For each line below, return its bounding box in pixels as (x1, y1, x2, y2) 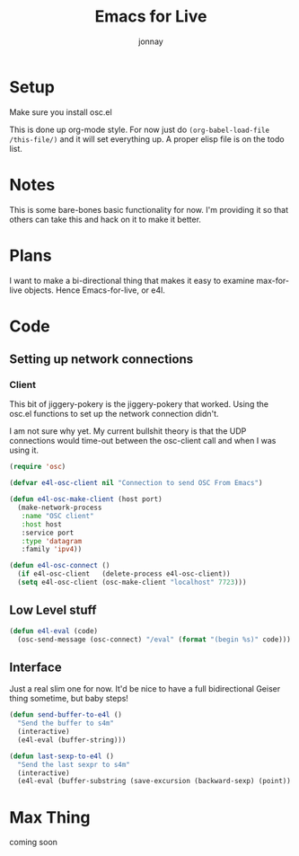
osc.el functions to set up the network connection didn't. (9, 409, 219, 419)
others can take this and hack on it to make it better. (9, 214, 202, 225)
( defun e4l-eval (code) (9, 626, 99, 635)
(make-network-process (17, 503, 102, 513)
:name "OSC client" (21, 511, 94, 520)
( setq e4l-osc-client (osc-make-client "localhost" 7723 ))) (17, 578, 247, 587)
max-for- (256, 275, 290, 286)
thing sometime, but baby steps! (9, 693, 128, 704)
